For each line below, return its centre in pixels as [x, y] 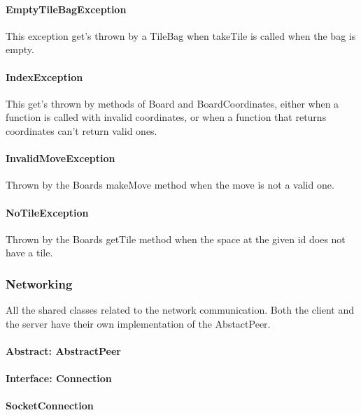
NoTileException [47, 212]
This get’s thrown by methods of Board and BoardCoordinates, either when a [172, 103]
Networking [39, 283]
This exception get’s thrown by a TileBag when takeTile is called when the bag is [181, 35]
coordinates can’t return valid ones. [82, 130]
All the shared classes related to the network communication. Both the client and [180, 310]
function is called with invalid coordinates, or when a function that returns [166, 117]
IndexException [44, 77]
